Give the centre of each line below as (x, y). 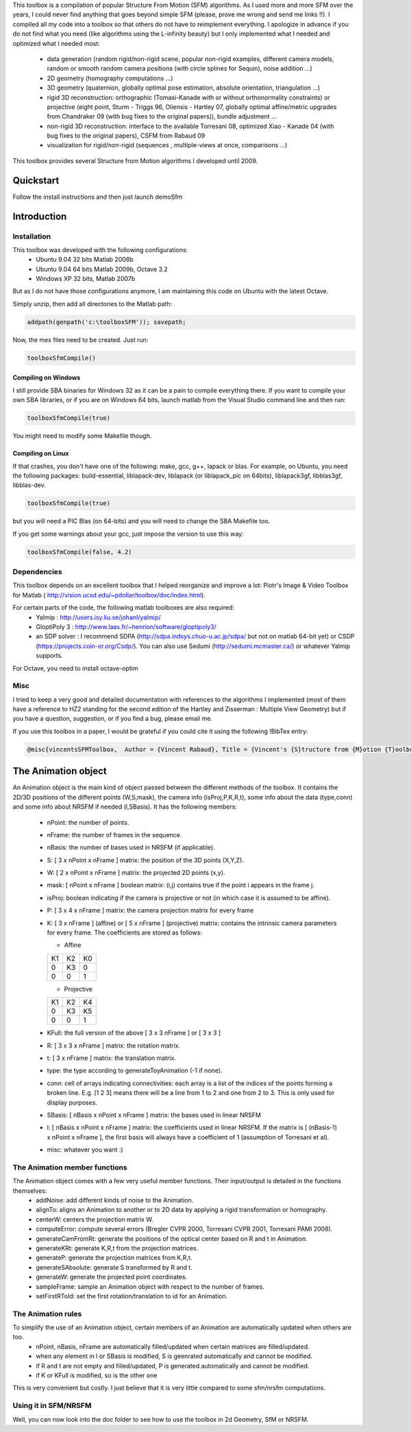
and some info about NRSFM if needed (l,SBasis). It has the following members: (125, 807)
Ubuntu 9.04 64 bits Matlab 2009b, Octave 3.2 (102, 269)
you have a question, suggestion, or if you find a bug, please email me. (112, 719)
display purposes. (72, 1102)
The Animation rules (47, 1313)
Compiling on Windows (47, 378)
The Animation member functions (70, 1167)
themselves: (30, 1190)
